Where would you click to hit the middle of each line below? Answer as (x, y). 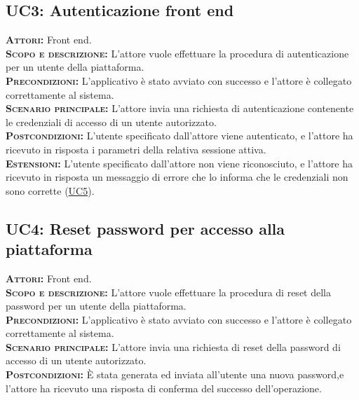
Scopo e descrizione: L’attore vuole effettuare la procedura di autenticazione (177, 53)
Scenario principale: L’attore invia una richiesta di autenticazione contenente (180, 108)
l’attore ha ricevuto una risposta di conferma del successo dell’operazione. (164, 388)
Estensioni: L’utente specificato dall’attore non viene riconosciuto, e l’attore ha (179, 163)
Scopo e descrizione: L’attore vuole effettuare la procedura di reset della (168, 292)
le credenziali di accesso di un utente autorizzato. (111, 122)
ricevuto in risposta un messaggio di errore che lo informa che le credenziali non (177, 177)
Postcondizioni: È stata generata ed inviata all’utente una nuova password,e (175, 374)
